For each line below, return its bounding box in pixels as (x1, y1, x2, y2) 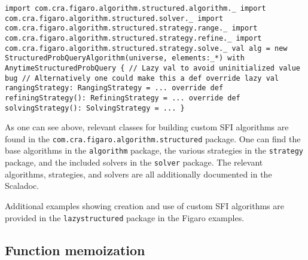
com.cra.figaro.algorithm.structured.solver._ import (5, 14, 224, 23)
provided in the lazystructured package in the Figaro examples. (5, 211, 245, 224)
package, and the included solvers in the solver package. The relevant (5, 156, 263, 169)
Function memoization (5, 240, 145, 259)
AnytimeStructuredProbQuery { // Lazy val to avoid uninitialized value (5, 63, 300, 72)
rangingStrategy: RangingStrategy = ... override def (5, 84, 224, 93)
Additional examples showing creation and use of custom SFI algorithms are (5, 199, 284, 212)
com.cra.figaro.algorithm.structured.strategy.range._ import (5, 24, 258, 33)
